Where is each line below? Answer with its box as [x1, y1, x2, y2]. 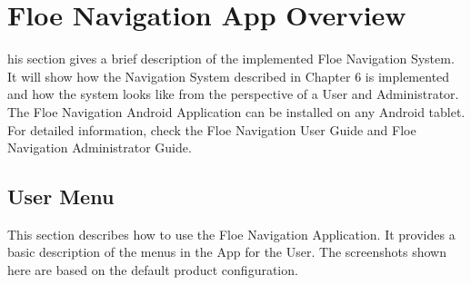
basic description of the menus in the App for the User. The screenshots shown [7, 242, 446, 261]
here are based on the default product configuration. [7, 260, 298, 280]
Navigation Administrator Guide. [7, 138, 192, 157]
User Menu [7, 182, 115, 211]
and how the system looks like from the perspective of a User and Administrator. [7, 84, 459, 103]
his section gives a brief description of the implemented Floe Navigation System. [7, 49, 455, 68]
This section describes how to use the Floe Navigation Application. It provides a [7, 224, 456, 243]
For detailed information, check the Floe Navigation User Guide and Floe [7, 120, 416, 139]
